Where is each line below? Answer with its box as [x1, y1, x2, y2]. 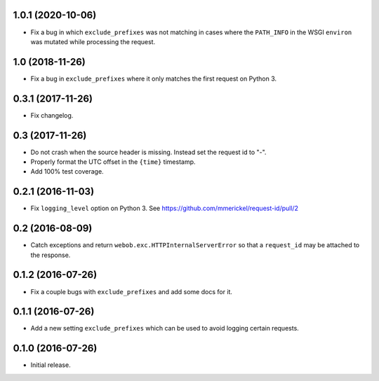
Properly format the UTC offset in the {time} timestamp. [30, 158, 196, 166]
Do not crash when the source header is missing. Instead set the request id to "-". [30, 148, 267, 156]
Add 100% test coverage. [30, 167, 105, 176]
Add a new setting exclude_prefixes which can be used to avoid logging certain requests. [30, 324, 300, 333]
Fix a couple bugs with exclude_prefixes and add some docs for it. [30, 287, 233, 296]
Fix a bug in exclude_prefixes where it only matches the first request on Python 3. [30, 74, 277, 83]
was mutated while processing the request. [30, 37, 156, 46]
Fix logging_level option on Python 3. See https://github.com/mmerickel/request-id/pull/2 [30, 204, 298, 213]
